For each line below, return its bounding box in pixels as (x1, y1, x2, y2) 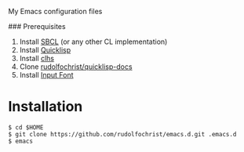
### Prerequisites (8, 22, 66, 31)
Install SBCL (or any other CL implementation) (19, 37, 168, 46)
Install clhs (19, 54, 55, 63)
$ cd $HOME (8, 123, 44, 132)
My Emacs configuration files (8, 7, 103, 16)
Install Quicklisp (19, 45, 71, 54)
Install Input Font (19, 71, 74, 79)
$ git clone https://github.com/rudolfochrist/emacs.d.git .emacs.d (8, 130, 237, 138)
